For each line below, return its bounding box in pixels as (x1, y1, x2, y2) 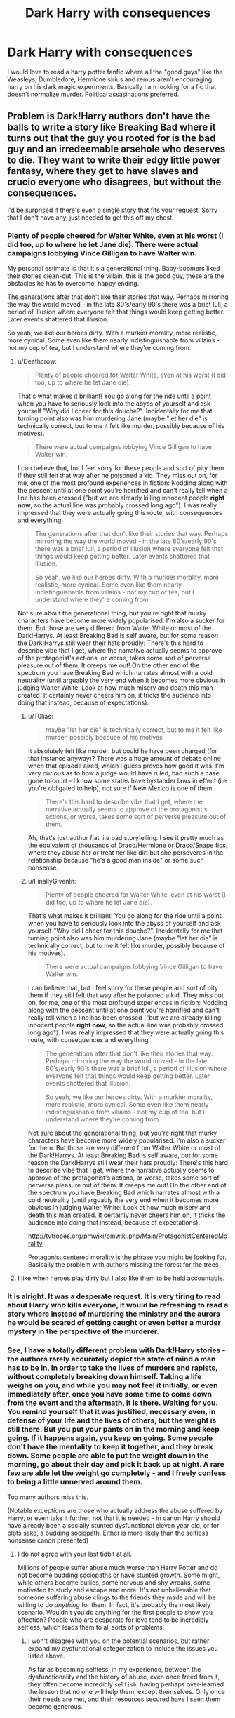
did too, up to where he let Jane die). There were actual (7, 239, 199, 249)
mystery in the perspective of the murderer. (7, 1326, 160, 1336)
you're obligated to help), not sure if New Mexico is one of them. (27, 784, 215, 792)
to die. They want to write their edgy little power (7, 154, 221, 166)
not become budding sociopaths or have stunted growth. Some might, (17, 1571, 220, 1580)
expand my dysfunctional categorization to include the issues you (27, 1644, 219, 1653)
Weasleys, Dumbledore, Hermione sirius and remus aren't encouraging (7, 75, 213, 84)
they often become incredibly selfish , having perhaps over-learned (27, 1680, 224, 1689)
